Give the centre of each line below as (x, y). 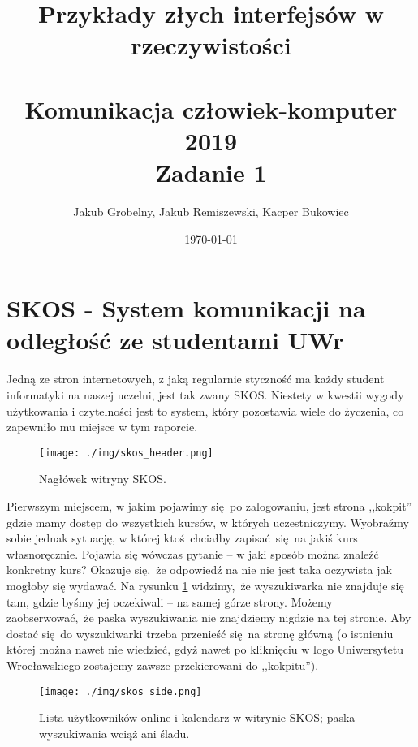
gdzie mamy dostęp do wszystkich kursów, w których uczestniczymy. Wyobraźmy (208, 522)
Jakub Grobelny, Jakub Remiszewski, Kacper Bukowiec (211, 212)
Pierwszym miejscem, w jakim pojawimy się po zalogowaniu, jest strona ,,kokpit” (209, 506)
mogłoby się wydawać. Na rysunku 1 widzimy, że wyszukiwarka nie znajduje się (205, 585)
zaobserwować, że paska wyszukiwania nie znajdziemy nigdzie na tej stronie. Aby (209, 617)
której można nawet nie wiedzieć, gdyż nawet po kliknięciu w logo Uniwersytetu (205, 649)
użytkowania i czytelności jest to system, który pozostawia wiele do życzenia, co (205, 410)
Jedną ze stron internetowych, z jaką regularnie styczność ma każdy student (196, 379)
